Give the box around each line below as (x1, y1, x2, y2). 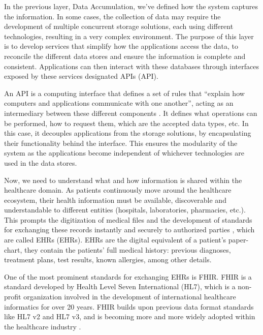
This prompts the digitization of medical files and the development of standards (4, 214, 252, 225)
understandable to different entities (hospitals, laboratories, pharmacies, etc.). (4, 204, 246, 215)
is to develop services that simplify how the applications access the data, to (4, 41, 238, 51)
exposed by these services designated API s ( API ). (4, 71, 158, 81)
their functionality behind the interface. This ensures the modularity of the (4, 137, 238, 148)
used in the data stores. (4, 157, 77, 168)
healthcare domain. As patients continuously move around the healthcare (4, 185, 232, 195)
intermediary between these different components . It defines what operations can (4, 107, 257, 118)
